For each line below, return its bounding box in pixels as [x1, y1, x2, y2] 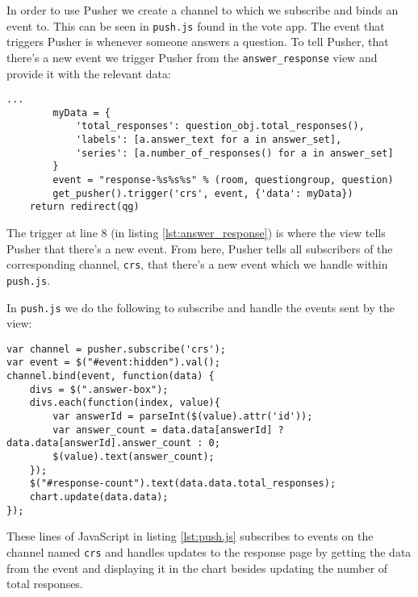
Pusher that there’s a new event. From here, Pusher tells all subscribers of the [6, 240, 393, 257]
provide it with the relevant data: [6, 65, 171, 81]
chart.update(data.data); [29, 491, 169, 503]
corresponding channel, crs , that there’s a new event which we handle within [6, 256, 388, 273]
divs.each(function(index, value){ [29, 397, 220, 409]
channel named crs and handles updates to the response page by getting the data [6, 543, 412, 560]
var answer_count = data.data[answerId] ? [52, 424, 284, 436]
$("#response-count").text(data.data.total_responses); [29, 478, 336, 490]
